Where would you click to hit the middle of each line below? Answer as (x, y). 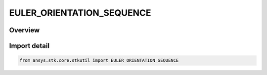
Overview (24, 30)
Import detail (29, 46)
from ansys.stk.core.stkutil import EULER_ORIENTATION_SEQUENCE (99, 61)
